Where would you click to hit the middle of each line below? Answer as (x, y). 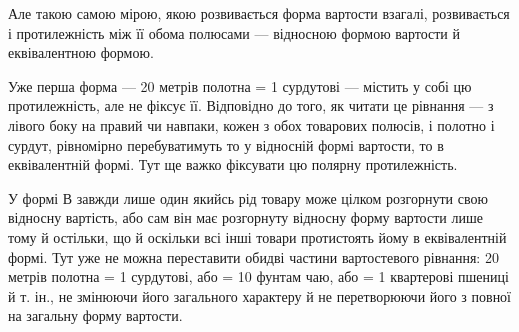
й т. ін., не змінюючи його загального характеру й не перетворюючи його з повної (260, 295)
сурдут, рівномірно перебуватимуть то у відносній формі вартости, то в (226, 144)
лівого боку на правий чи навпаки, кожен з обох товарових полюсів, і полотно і (251, 124)
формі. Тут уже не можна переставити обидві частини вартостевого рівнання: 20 (253, 256)
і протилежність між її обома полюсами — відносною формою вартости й (234, 32)
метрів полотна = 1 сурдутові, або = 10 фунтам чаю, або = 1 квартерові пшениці (258, 276)
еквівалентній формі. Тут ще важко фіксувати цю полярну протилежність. (233, 164)
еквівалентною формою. (81, 52)
